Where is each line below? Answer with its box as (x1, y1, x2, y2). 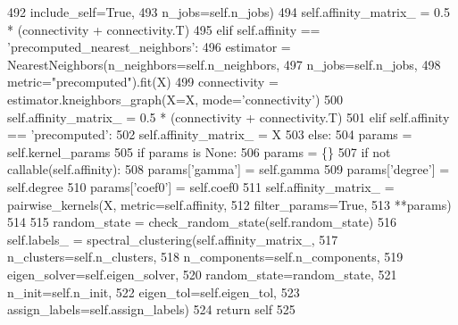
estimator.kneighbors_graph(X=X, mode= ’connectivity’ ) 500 (7, 89, 343, 108)
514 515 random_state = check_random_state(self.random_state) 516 (7, 212, 396, 231)
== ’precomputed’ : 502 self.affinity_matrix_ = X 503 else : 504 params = (7, 125, 412, 144)
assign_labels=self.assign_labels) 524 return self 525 (7, 300, 296, 319)
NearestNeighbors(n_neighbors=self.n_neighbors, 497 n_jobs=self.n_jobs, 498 (7, 54, 441, 73)
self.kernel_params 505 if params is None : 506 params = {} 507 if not (7, 142, 391, 161)
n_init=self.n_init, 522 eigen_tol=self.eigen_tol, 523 (7, 282, 300, 301)
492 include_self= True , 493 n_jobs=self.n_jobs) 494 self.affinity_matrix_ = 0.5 (7, 3, 450, 21)
